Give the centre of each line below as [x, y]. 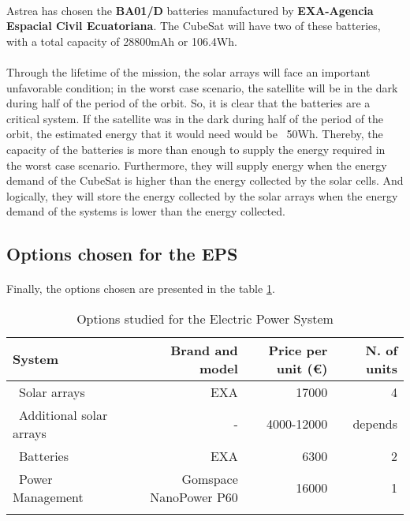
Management [48, 497]
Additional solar [63, 414]
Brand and [204, 350]
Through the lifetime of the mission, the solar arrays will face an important [188, 71]
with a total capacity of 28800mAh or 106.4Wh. [122, 41]
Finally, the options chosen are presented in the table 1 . [141, 289]
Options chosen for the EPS [122, 254]
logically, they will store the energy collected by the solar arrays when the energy [202, 195]
